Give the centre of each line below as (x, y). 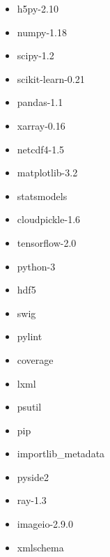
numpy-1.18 (42, 32)
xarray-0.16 (41, 125)
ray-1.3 (32, 500)
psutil (29, 407)
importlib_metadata (61, 453)
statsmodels (42, 196)
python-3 (36, 266)
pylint (30, 336)
